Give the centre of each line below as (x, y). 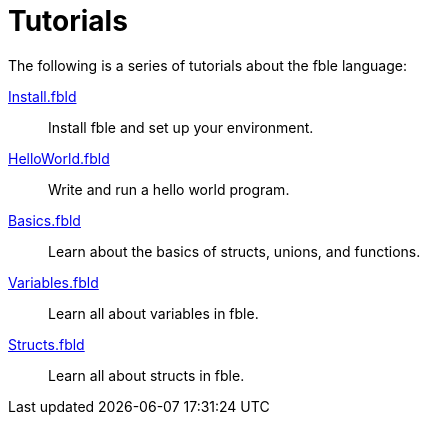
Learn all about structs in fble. (146, 375)
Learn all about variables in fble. (153, 313)
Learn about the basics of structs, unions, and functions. (234, 251)
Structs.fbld (46, 344)
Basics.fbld (44, 220)
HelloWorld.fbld (59, 158)
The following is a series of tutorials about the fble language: (207, 65)
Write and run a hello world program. (169, 189)
